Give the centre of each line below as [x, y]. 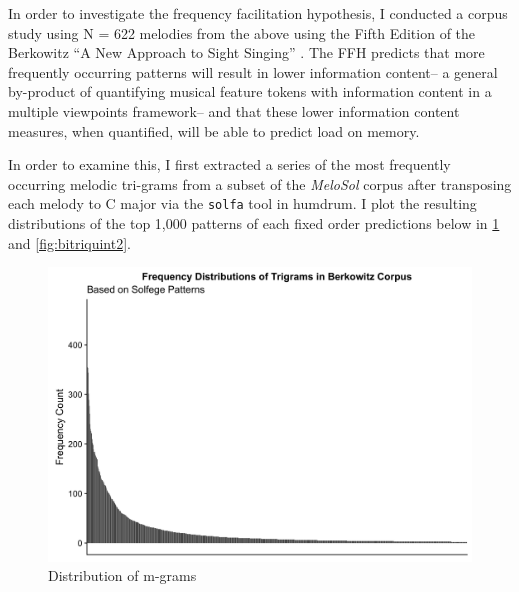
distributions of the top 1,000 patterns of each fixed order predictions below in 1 [254, 223]
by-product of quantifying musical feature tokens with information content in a [250, 91]
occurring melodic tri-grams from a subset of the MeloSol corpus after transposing [260, 183]
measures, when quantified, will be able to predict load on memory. [214, 130]
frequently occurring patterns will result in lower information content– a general [253, 71]
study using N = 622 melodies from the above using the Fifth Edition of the [242, 32]
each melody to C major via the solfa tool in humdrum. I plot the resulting [242, 203]
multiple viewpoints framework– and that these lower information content [234, 110]
